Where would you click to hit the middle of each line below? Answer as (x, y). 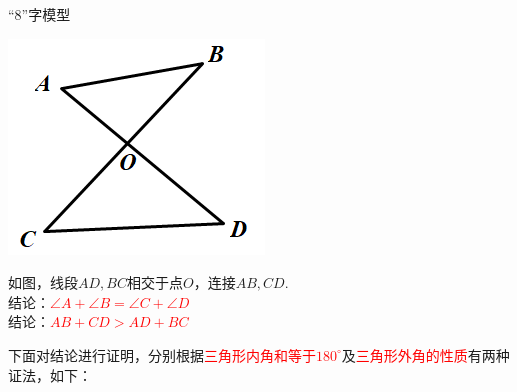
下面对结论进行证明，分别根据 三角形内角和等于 (162, 354)
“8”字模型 (39, 14)
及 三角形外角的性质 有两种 (425, 354)
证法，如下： (50, 374)
